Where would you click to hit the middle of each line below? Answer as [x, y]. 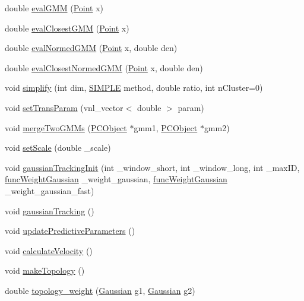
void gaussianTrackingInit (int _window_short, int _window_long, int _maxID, [152, 167]
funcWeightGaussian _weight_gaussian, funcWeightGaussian [116, 179]
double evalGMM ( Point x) [54, 8]
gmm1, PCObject [166, 127]
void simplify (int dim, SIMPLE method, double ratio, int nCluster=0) [134, 88]
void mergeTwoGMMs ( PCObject [66, 127]
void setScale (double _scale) [58, 148]
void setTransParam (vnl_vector [64, 107]
